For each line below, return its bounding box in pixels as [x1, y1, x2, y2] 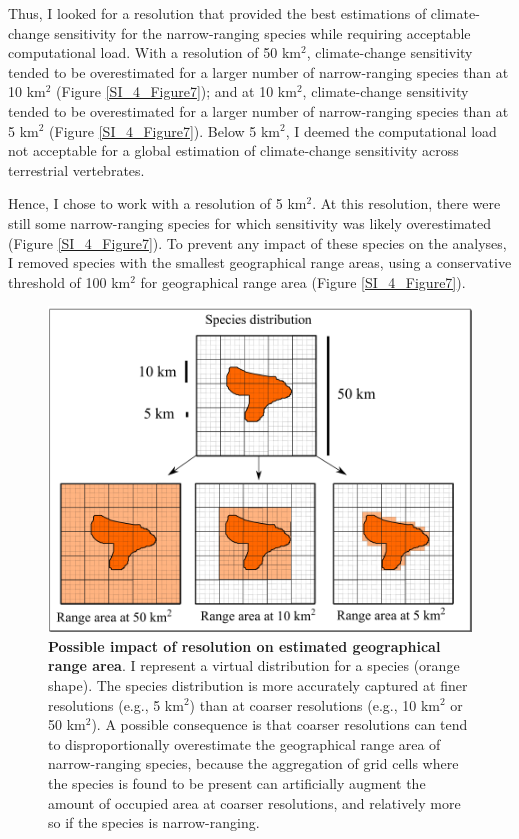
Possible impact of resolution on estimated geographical [48, 635, 441, 656]
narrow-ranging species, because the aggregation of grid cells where [48, 753, 459, 774]
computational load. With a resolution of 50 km [8, 42, 301, 63]
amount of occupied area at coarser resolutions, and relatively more [48, 792, 461, 813]
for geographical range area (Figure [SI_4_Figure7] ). [140, 271, 466, 292]
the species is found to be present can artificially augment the [48, 772, 426, 793]
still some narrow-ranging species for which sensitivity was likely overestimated [8, 212, 491, 233]
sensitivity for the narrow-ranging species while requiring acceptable [54, 22, 471, 43]
